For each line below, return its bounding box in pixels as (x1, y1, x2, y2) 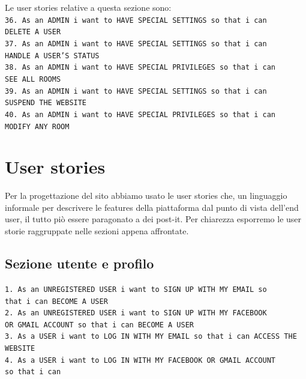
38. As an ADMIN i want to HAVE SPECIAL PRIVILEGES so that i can (5, 63, 276, 72)
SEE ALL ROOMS (5, 74, 61, 83)
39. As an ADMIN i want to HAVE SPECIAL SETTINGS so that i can (5, 86, 267, 96)
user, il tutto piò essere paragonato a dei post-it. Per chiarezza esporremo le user (5, 213, 302, 225)
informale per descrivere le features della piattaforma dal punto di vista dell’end (5, 201, 299, 213)
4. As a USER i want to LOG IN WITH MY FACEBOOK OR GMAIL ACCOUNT (5, 356, 276, 365)
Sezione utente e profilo (5, 254, 154, 273)
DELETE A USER (5, 28, 61, 37)
